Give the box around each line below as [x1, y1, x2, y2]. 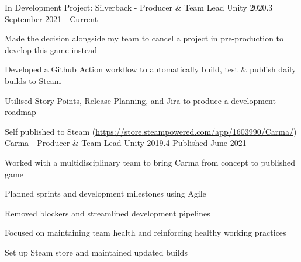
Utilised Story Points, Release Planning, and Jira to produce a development [5, 94, 276, 106]
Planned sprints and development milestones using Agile [5, 187, 206, 200]
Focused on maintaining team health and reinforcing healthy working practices [5, 226, 286, 239]
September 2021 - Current [5, 12, 98, 25]
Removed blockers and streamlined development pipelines [5, 207, 210, 219]
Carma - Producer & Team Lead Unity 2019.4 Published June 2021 [5, 137, 247, 149]
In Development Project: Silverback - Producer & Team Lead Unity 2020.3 [5, 1, 273, 13]
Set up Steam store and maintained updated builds [5, 246, 188, 258]
